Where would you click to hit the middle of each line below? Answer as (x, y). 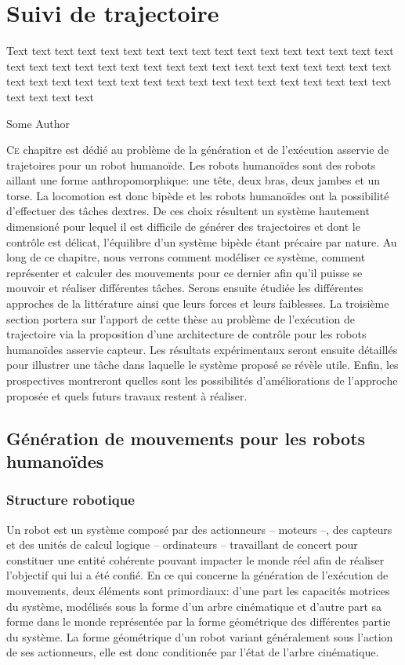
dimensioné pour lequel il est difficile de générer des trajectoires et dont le (183, 227)
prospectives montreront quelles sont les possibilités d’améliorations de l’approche (202, 380)
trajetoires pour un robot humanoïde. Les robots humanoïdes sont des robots (191, 164)
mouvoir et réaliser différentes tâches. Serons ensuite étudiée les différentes (185, 288)
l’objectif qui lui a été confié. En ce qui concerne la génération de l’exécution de (197, 575)
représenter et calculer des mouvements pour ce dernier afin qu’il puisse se (184, 272)
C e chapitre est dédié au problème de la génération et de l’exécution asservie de (198, 150)
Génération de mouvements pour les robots (186, 438)
